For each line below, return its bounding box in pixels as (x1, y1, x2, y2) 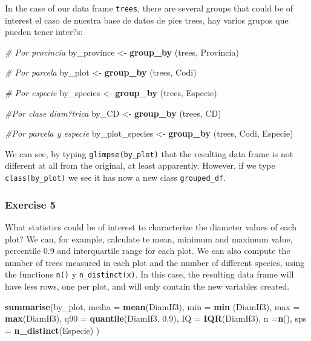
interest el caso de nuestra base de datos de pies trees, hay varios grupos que (5, 13, 289, 26)
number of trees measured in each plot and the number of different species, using (5, 256, 305, 268)
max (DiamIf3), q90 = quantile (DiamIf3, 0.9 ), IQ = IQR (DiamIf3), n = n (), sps (5, 312, 307, 325)
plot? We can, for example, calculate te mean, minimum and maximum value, (5, 232, 293, 245)
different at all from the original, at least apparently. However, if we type (5, 159, 275, 172)
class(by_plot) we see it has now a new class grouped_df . (5, 171, 226, 184)
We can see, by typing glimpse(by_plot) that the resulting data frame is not (5, 147, 293, 160)
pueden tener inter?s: (5, 25, 83, 38)
